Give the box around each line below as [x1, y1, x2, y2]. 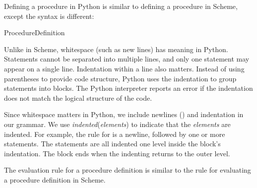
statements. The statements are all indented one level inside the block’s [4, 138, 221, 149]
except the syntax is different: [4, 10, 94, 21]
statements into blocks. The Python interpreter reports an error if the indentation [4, 83, 253, 93]
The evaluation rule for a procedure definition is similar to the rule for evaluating [4, 165, 251, 175]
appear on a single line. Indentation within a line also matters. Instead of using [4, 63, 245, 73]
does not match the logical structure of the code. [4, 92, 152, 103]
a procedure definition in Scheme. [4, 174, 106, 185]
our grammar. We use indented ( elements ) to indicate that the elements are [4, 119, 231, 129]
